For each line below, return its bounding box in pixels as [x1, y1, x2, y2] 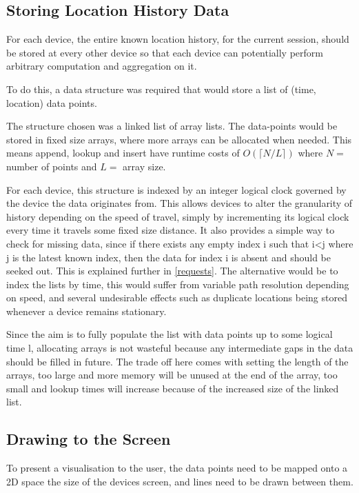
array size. [123, 159, 166, 173]
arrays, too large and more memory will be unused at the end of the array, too [6, 368, 338, 382]
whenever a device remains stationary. [6, 303, 167, 318]
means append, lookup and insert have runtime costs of [6, 145, 240, 160]
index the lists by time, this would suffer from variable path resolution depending [6, 276, 349, 291]
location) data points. [6, 95, 97, 110]
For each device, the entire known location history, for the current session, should [6, 32, 349, 46]
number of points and [6, 159, 97, 173]
